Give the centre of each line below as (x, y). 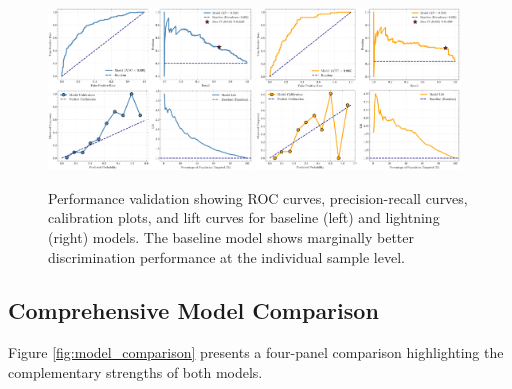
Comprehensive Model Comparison (193, 310)
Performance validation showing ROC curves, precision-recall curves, (258, 197)
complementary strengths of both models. (135, 371)
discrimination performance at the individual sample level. (226, 256)
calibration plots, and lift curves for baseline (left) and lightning (244, 217)
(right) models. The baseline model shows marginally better (231, 236)
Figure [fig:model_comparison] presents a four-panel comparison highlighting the (256, 352)
